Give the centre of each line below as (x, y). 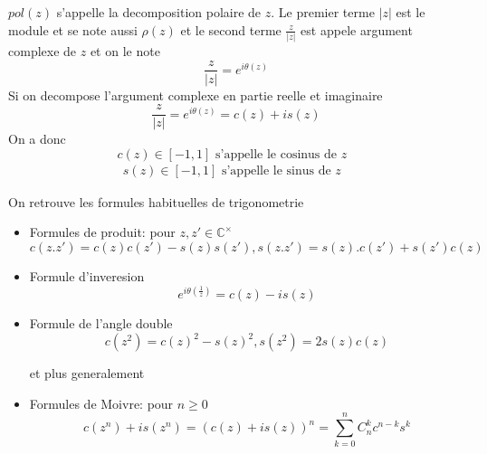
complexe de (43, 50)
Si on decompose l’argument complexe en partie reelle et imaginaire (196, 95)
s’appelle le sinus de (276, 170)
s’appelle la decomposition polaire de (159, 12)
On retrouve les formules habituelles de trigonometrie (156, 201)
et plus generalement (87, 373)
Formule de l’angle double (101, 323)
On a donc (37, 139)
